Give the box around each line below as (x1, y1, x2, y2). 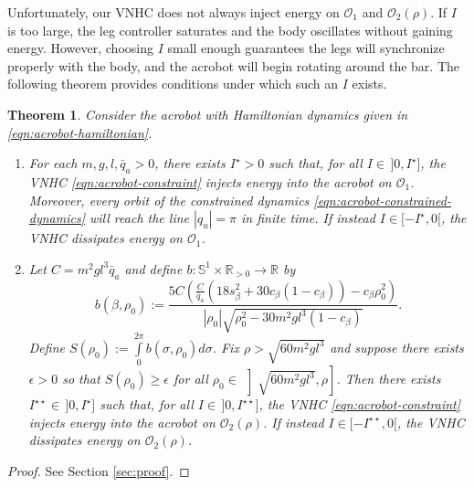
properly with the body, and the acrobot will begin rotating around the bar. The (7, 56, 459, 75)
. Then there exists (336, 369, 441, 388)
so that (62, 369, 100, 388)
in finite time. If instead (241, 208, 375, 228)
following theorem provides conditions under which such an (7, 74, 339, 93)
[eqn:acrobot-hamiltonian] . (7, 122, 153, 142)
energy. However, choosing (7, 38, 153, 58)
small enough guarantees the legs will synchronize (167, 38, 445, 58)
